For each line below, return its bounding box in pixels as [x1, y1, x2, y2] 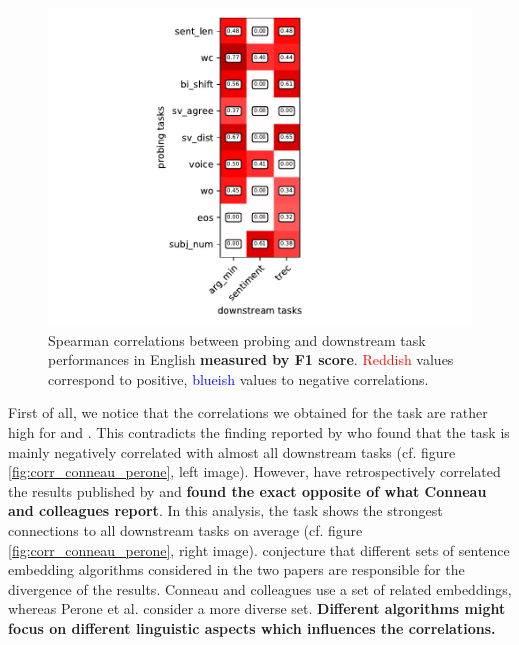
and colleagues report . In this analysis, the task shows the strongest [8, 500, 443, 521]
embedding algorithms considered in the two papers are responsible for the [8, 559, 465, 580]
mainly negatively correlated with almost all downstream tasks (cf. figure [8, 441, 456, 462]
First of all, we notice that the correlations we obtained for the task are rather [8, 402, 488, 423]
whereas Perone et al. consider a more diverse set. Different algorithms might [8, 598, 506, 619]
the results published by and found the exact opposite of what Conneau [8, 480, 487, 501]
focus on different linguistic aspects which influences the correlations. [8, 617, 496, 638]
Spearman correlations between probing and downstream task [48, 329, 426, 350]
